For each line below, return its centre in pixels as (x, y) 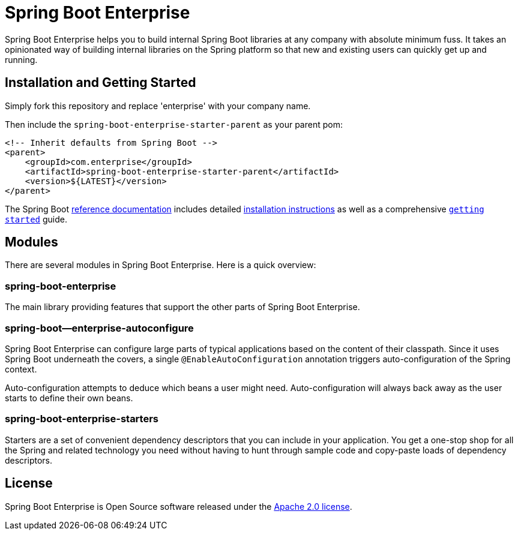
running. (21, 59)
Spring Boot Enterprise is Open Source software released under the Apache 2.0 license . (179, 506)
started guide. (36, 219)
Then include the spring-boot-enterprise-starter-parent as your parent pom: (174, 124)
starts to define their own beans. (69, 398)
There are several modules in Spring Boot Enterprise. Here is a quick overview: (161, 265)
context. (21, 369)
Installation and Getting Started (101, 83)
